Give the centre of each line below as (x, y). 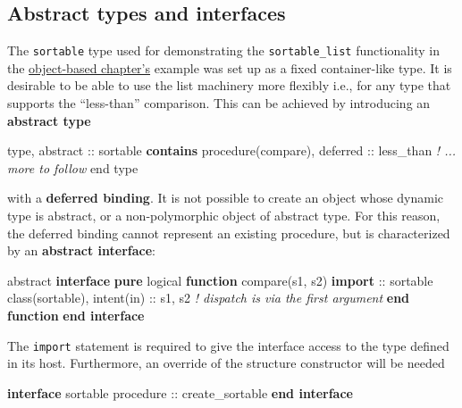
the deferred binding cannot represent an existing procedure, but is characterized (229, 233)
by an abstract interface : (81, 250)
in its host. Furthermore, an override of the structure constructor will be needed (226, 363)
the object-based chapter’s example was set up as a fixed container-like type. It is (230, 67)
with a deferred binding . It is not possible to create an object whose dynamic (226, 198)
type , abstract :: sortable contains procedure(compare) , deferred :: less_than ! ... (232, 150)
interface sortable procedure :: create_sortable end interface (180, 392)
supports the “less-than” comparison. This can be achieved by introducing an (219, 103)
